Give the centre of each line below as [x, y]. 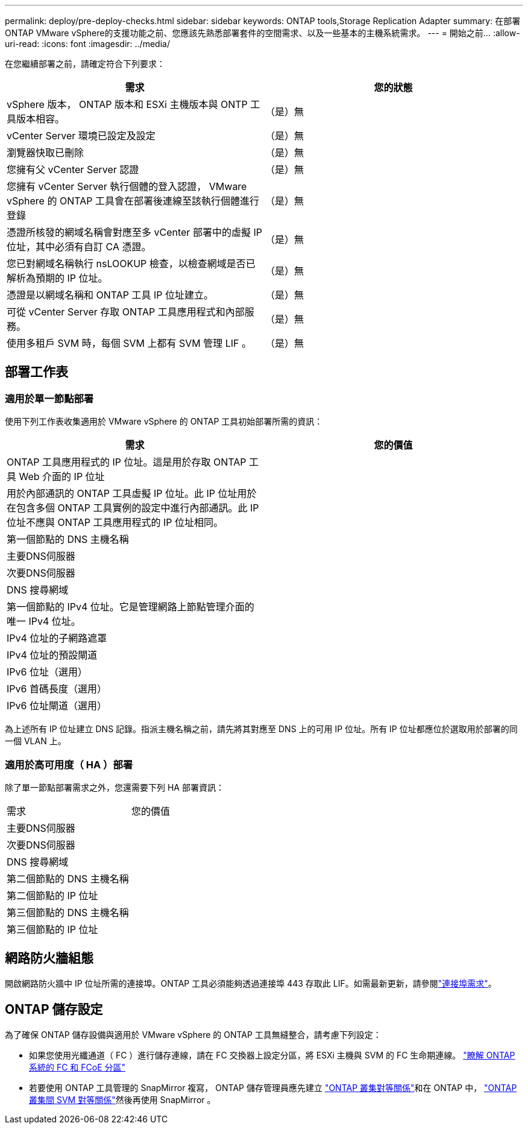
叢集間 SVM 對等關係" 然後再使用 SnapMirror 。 [122, 1099]
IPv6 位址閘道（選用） [57, 706]
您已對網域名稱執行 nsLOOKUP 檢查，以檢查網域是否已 [131, 264]
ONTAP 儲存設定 [54, 1010]
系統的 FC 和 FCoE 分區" [77, 1067]
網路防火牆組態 [49, 958]
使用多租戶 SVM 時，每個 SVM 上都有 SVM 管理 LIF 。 [129, 343]
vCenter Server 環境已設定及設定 [81, 136]
